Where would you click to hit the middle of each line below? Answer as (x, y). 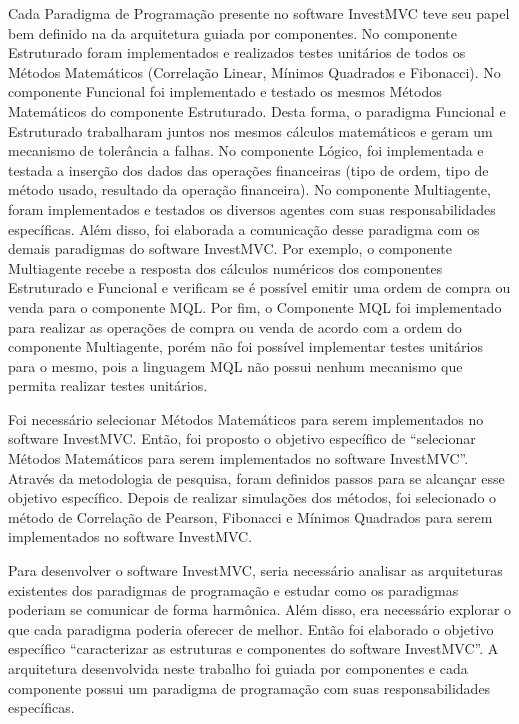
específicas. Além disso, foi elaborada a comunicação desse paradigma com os (244, 228)
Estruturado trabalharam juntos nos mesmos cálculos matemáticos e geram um (250, 130)
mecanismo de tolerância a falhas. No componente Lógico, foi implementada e (246, 150)
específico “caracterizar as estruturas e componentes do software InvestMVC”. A (253, 648)
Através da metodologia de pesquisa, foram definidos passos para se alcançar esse (256, 477)
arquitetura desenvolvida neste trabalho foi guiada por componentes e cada (238, 668)
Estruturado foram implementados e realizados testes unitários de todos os (237, 52)
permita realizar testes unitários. (108, 385)
